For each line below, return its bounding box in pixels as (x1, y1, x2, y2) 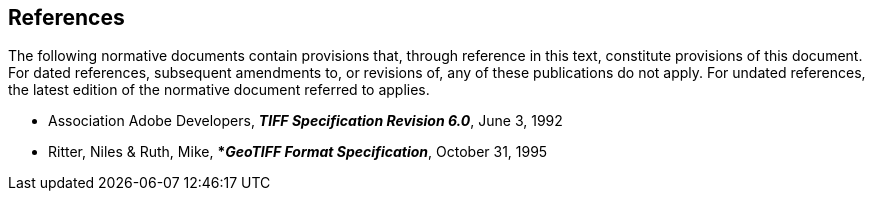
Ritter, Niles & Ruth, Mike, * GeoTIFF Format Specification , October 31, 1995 (48, 143, 548, 161)
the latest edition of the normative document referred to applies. (8, 81, 430, 99)
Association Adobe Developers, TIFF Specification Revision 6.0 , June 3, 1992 (48, 112, 563, 130)
